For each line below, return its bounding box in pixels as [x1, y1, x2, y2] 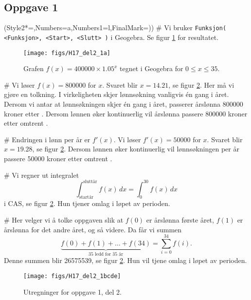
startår [79, 195, 93, 200]
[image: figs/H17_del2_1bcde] [23, 273, 121, 280]
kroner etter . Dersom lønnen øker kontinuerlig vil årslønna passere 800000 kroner [4, 108, 248, 118]
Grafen [23, 63, 44, 74]
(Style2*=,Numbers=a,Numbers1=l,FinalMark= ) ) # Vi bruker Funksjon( [4, 22, 227, 33]
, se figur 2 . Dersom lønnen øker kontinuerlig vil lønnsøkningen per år [32, 144, 239, 154]
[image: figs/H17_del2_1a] [23, 49, 110, 56]
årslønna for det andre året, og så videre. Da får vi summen [4, 224, 182, 234]
